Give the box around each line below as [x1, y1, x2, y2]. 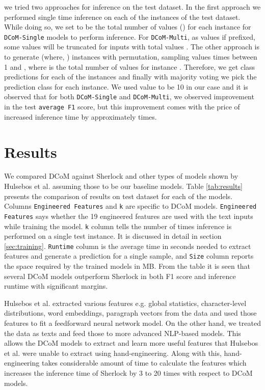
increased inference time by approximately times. [4, 111, 157, 122]
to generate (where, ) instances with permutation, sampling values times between [4, 51, 257, 62]
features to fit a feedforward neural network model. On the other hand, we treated [4, 318, 261, 328]
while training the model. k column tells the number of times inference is [4, 220, 232, 231]
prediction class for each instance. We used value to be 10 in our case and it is [4, 81, 248, 92]
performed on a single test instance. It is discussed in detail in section [4, 231, 222, 241]
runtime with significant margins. [4, 281, 108, 291]
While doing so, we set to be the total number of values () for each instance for [4, 21, 251, 32]
